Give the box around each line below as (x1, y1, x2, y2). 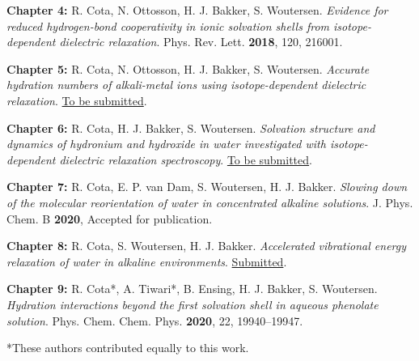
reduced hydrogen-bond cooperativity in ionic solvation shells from (6, 17, 330, 34)
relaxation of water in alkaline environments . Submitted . (6, 253, 287, 270)
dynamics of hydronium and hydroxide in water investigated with (6, 135, 326, 152)
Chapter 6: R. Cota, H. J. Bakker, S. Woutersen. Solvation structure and (6, 119, 375, 136)
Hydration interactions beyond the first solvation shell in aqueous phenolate (6, 295, 379, 312)
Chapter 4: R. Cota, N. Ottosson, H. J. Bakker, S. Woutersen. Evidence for (6, 2, 388, 18)
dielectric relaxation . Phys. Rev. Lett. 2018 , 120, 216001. (59, 33, 343, 50)
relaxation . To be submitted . (6, 91, 147, 108)
